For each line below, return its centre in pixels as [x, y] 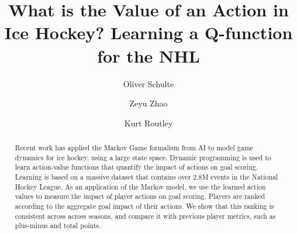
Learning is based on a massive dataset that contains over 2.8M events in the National [146, 177]
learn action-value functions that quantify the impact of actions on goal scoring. [137, 167]
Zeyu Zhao [148, 103]
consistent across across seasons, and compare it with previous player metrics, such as [145, 216]
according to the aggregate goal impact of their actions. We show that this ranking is [144, 206]
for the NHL [148, 55]
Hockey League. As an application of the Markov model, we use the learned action [140, 186]
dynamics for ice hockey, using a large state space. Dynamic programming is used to [143, 157]
